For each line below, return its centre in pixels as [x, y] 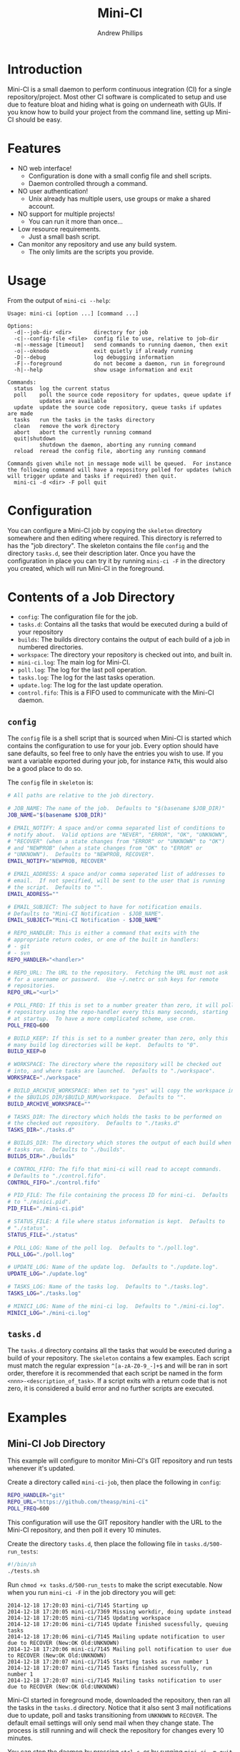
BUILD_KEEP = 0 [27, 1052]
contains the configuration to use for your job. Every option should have [113, 746]
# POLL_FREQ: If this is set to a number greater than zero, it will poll [121, 1005]
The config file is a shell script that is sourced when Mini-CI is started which [120, 738]
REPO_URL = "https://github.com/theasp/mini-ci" [78, 1502]
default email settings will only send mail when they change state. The [111, 1723]
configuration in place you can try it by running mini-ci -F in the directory [116, 561]
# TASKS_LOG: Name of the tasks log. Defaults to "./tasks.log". [108, 1287]
